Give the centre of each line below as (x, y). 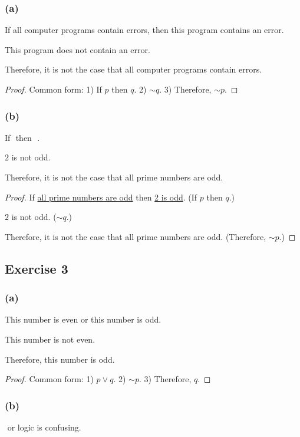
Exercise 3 (37, 268)
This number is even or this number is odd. (83, 319)
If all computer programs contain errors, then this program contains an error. (144, 30)
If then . (22, 137)
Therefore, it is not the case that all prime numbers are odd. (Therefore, (136, 236)
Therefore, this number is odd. (60, 359)
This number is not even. (50, 339)
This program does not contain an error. (78, 49)
